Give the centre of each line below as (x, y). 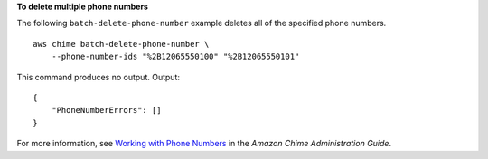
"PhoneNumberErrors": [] (106, 110)
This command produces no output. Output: (99, 77)
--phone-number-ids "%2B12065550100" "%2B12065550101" (175, 57)
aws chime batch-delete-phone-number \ (121, 44)
